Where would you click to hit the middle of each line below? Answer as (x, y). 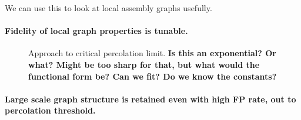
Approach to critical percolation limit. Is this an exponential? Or (152, 53)
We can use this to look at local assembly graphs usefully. (108, 8)
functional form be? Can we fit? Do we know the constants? (153, 76)
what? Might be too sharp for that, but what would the (144, 64)
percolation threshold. (50, 110)
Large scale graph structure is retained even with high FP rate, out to (150, 99)
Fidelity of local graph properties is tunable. (96, 31)
